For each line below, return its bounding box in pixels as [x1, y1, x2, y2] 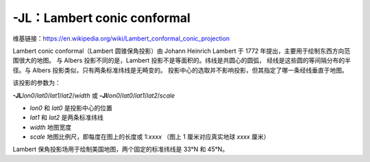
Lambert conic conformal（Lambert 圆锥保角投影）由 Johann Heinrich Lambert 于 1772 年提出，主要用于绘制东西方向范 [12, 47, 351, 55]
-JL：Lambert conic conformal [12, 10, 191, 25]
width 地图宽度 [29, 123, 72, 131]
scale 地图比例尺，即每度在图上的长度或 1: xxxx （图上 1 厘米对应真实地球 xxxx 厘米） [29, 132, 270, 141]
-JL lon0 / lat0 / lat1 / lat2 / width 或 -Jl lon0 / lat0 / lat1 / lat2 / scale [12, 91, 175, 100]
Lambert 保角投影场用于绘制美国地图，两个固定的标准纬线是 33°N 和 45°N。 [12, 145, 229, 154]
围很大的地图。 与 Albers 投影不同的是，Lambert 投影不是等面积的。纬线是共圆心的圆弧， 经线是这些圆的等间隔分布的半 [12, 56, 351, 65]
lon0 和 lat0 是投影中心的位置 [29, 104, 113, 112]
